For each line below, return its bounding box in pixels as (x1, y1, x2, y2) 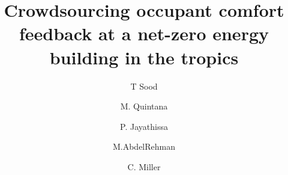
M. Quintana (120, 100, 168, 112)
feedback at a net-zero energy (19, 21, 269, 46)
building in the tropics (49, 45, 239, 69)
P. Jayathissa (120, 120, 168, 132)
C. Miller (127, 160, 161, 173)
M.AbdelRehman (112, 140, 176, 153)
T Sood (130, 79, 158, 92)
